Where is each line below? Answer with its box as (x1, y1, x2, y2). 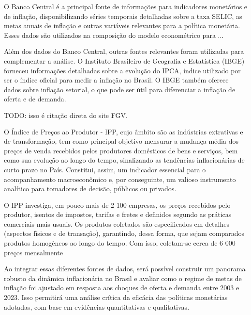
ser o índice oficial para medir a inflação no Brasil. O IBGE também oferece (4, 75, 229, 85)
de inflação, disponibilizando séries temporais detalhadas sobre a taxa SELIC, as (4, 11, 242, 21)
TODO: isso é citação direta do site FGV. (4, 110, 128, 120)
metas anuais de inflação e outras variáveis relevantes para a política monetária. (4, 20, 240, 31)
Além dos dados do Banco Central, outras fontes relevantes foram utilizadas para (4, 46, 244, 56)
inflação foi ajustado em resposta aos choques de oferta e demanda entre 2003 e (4, 282, 239, 293)
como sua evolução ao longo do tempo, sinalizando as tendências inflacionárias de (4, 155, 245, 165)
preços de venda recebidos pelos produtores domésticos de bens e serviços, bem (4, 145, 238, 155)
